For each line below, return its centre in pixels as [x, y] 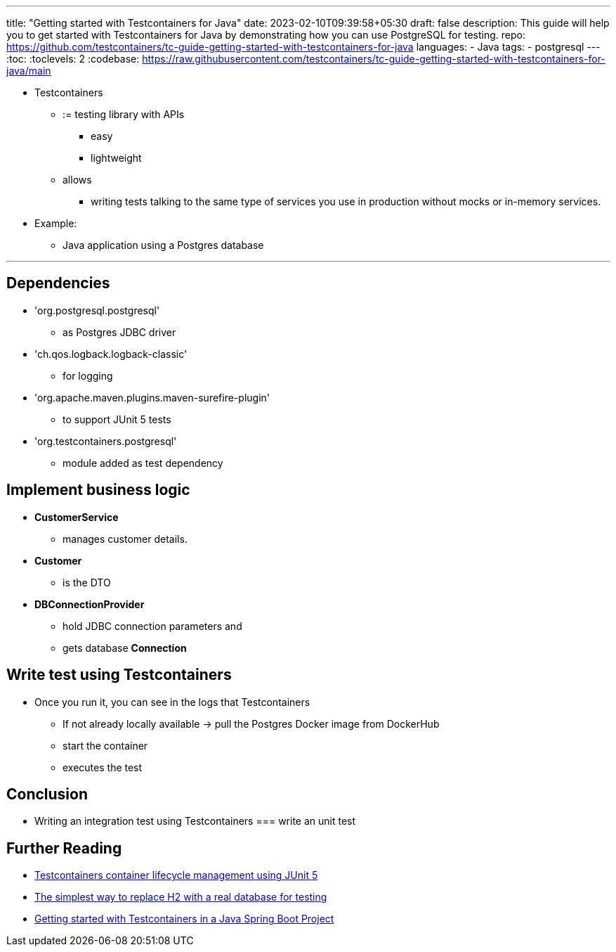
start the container [105, 745]
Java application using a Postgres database [163, 245]
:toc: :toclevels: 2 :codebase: [73, 59]
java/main [29, 71]
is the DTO [87, 582]
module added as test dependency [143, 463]
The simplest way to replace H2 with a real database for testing [181, 897]
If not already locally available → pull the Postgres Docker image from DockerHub [251, 723]
